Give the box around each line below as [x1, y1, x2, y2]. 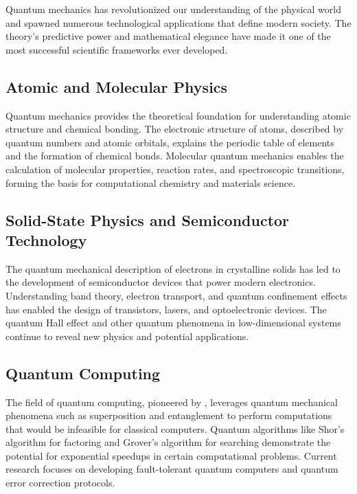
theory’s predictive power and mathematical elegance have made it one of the [5, 29, 331, 43]
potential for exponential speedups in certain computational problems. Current [5, 448, 337, 462]
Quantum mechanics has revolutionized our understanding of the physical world [5, 2, 341, 16]
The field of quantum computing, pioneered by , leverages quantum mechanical [5, 394, 338, 409]
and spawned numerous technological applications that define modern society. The [5, 15, 352, 30]
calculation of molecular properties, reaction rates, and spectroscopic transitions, [5, 161, 345, 176]
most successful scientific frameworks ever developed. [5, 42, 228, 56]
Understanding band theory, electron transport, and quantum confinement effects [5, 288, 347, 302]
